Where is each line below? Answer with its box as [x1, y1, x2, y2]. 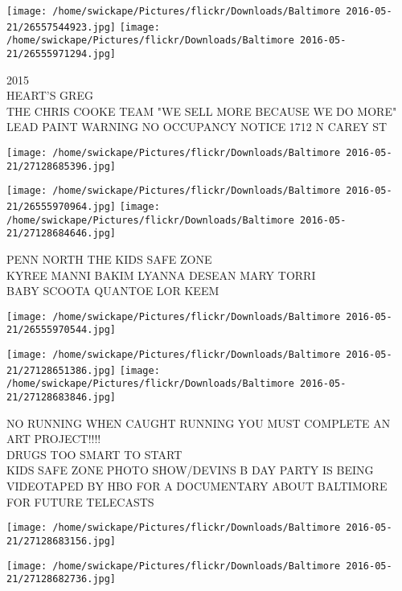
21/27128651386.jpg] [6, 364, 117, 376]
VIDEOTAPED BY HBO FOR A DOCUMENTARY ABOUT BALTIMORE [6, 478, 388, 495]
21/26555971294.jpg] [6, 47, 117, 60]
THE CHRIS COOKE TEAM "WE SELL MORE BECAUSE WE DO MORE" [6, 102, 397, 119]
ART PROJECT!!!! [6, 430, 101, 447]
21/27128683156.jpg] [6, 535, 117, 547]
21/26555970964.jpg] [6, 200, 117, 212]
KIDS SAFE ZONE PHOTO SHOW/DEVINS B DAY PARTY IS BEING [6, 462, 374, 478]
